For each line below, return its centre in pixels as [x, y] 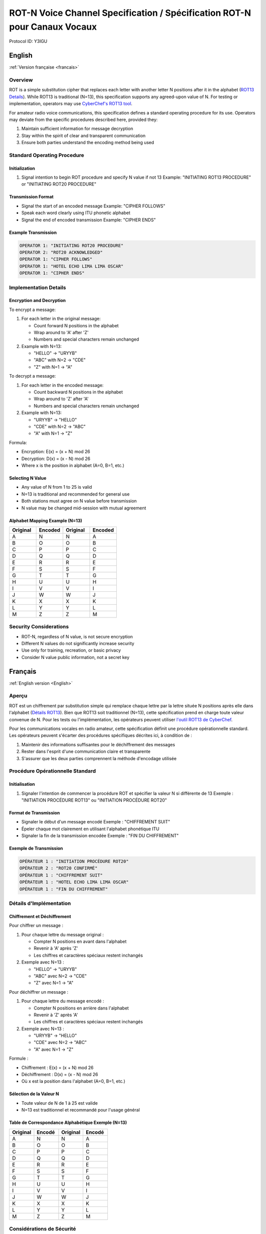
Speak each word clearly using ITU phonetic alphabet [76, 213]
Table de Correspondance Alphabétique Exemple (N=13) [68, 1122]
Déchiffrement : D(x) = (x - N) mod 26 [60, 1075]
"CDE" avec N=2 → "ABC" [60, 1042]
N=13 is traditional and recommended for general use [76, 494]
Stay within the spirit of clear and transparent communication [83, 135]
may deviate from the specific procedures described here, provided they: [83, 119]
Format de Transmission [34, 812]
